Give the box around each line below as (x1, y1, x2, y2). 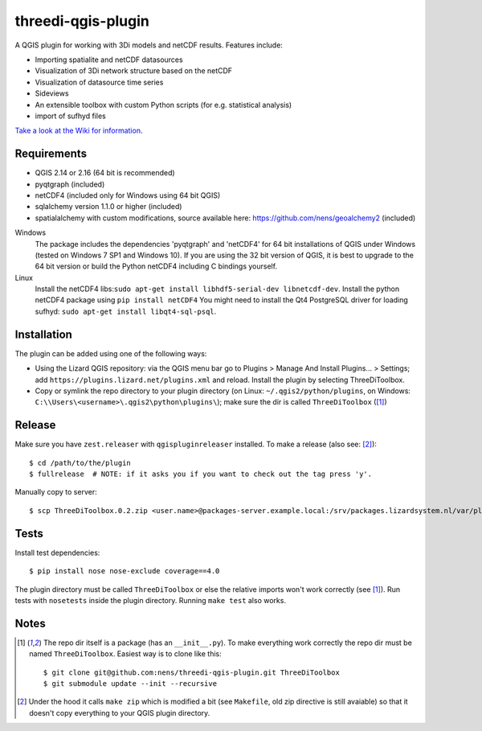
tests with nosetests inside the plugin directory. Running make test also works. (14, 595, 287, 605)
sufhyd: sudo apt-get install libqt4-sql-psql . (35, 306, 217, 316)
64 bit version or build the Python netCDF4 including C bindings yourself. (35, 261, 277, 271)
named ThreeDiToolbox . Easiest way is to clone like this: (29, 649, 222, 659)
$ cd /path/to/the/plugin (29, 458, 132, 467)
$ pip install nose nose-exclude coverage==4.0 (29, 567, 220, 576)
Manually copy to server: (14, 487, 97, 497)
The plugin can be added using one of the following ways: (14, 348, 207, 358)
